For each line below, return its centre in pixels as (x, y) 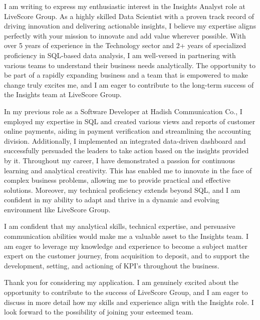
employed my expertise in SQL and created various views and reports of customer (130, 121)
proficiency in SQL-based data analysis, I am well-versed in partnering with (120, 55)
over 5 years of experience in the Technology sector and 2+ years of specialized (125, 45)
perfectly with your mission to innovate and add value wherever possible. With (125, 35)
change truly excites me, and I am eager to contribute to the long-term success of (129, 84)
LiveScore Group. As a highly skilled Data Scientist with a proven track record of (129, 16)
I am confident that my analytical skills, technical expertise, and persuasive (120, 226)
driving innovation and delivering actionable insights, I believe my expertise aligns (130, 26)
